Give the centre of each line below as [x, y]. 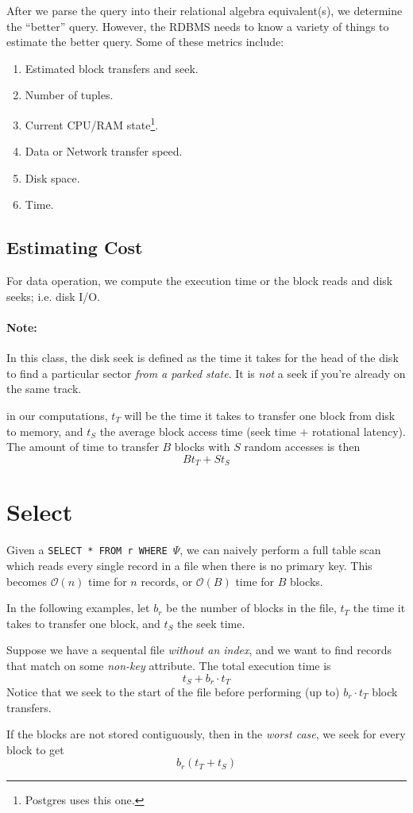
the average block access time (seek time [198, 431]
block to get [35, 749]
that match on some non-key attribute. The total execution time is [169, 665]
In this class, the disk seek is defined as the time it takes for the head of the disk [203, 358]
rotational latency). [359, 431]
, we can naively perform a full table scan [280, 550]
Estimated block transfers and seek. [112, 68]
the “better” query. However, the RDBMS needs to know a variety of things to [198, 26]
